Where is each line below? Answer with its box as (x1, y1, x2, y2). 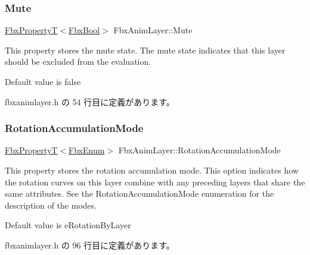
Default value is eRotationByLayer (5, 219, 131, 231)
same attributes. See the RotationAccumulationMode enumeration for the (5, 187, 274, 200)
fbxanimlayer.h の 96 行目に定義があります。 (5, 238, 175, 251)
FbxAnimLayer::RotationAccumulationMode (118, 144, 281, 156)
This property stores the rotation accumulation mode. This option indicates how (5, 164, 299, 176)
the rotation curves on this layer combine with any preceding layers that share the (5, 175, 305, 188)
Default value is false (5, 75, 81, 87)
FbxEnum (69, 144, 105, 156)
